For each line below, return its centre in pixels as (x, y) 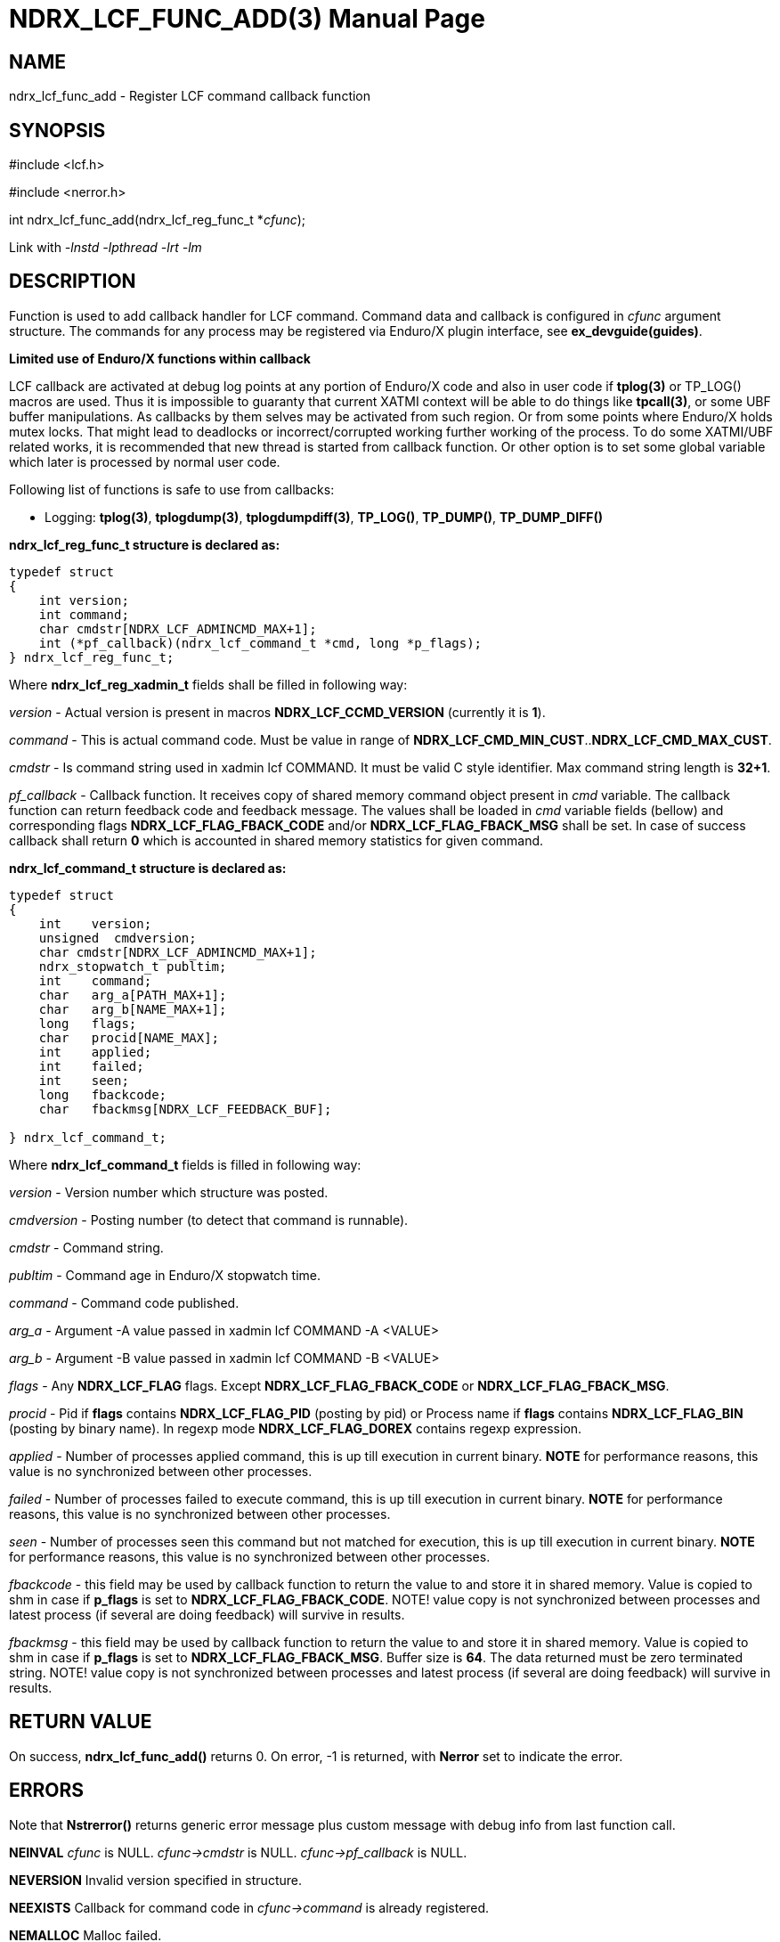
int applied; (95, 1052)
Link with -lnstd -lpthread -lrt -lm (106, 248)
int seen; (84, 1080)
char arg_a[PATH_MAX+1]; (133, 995)
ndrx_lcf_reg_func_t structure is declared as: (145, 544)
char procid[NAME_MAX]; (129, 1037)
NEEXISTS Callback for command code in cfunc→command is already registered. (249, 1907)
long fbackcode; (103, 1094)
